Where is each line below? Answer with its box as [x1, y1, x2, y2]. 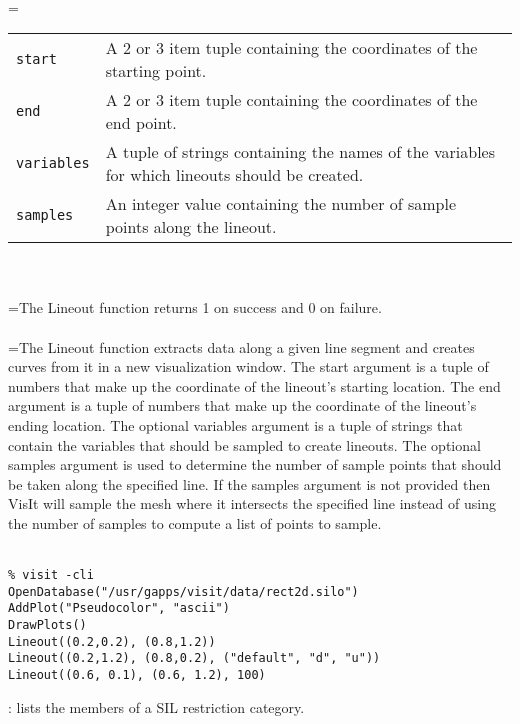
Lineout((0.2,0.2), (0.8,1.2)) [8, 634, 216, 649]
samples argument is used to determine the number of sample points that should [8, 454, 502, 475]
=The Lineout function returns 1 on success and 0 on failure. [8, 297, 382, 318]
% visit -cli [8, 568, 94, 583]
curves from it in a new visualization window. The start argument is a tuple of [8, 356, 489, 377]
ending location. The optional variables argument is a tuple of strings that [8, 414, 463, 435]
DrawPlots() [8, 618, 87, 633]
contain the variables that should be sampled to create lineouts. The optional [8, 434, 481, 455]
